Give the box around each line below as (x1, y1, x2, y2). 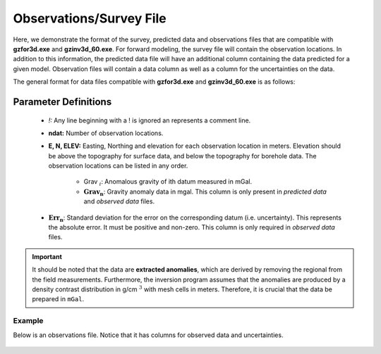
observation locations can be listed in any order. (48, 162, 188, 170)
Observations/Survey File (13, 11, 167, 26)
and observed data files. (83, 197, 155, 206)
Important (32, 252, 63, 260)
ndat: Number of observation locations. (48, 129, 164, 137)
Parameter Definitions (13, 96, 112, 108)
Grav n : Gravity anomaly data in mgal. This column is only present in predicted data (83, 187, 327, 197)
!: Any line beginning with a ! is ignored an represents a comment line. (48, 116, 251, 125)
